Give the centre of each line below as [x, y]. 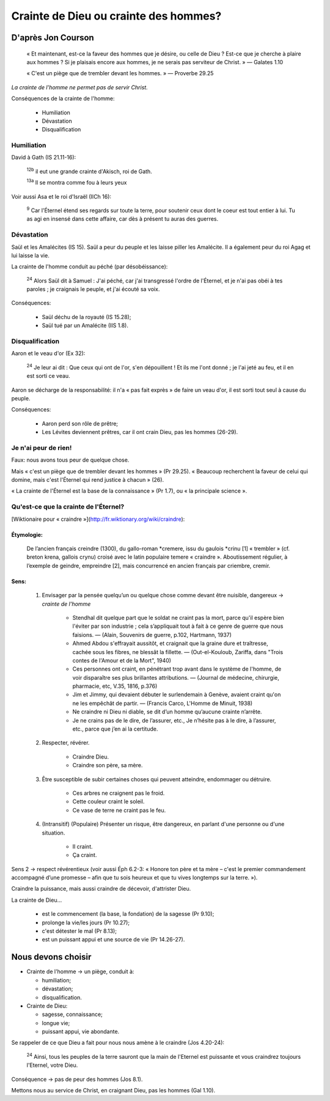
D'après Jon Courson [53, 38]
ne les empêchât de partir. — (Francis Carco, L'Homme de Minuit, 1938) [163, 703]
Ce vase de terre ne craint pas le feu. [119, 810]
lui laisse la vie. [31, 255]
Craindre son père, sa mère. [108, 765]
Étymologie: [27, 534]
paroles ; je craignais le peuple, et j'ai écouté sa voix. [93, 289]
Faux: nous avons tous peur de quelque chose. [70, 460]
